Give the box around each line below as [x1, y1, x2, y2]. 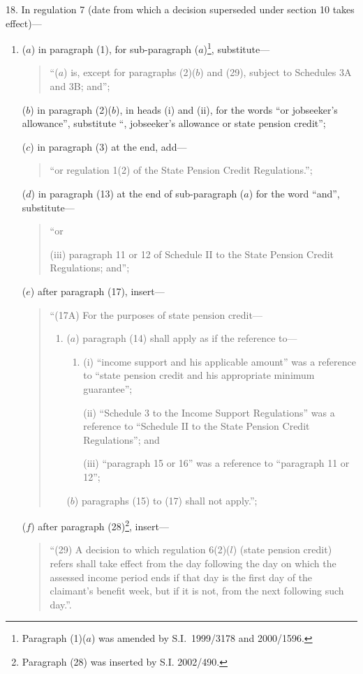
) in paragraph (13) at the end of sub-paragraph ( [31, 186, 244, 200]
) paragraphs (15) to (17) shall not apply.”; [74, 493, 258, 507]
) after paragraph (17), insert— [30, 283, 165, 298]
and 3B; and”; [50, 79, 110, 93]
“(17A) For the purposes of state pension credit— [50, 307, 262, 322]
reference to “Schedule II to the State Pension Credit [83, 419, 310, 433]
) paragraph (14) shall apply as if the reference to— [75, 331, 297, 345]
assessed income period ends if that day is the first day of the [50, 569, 313, 584]
